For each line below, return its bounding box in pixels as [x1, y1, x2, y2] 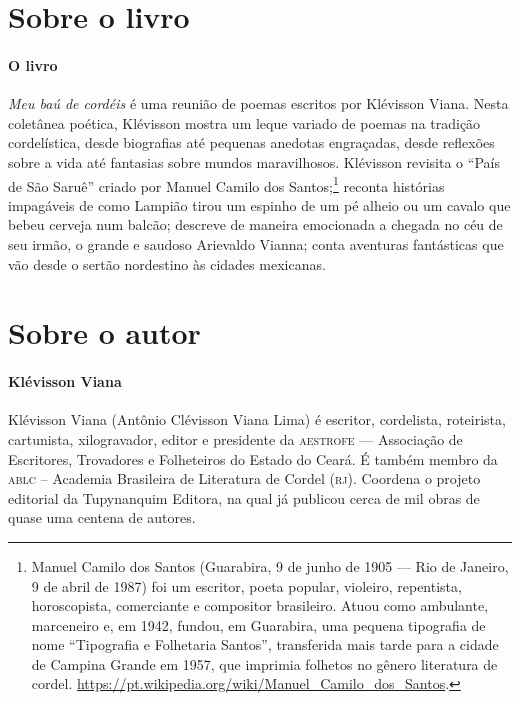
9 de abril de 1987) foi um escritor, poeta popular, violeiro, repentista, [31, 575, 462, 596]
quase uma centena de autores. [8, 507, 196, 528]
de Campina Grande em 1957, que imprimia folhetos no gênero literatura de [31, 653, 498, 674]
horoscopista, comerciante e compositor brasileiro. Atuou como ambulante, [31, 595, 489, 616]
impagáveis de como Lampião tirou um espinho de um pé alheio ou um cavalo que [8, 194, 511, 215]
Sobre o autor [8, 312, 201, 353]
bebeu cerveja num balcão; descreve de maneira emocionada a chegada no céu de [8, 214, 503, 235]
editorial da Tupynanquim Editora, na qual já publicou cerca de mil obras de [8, 487, 480, 508]
